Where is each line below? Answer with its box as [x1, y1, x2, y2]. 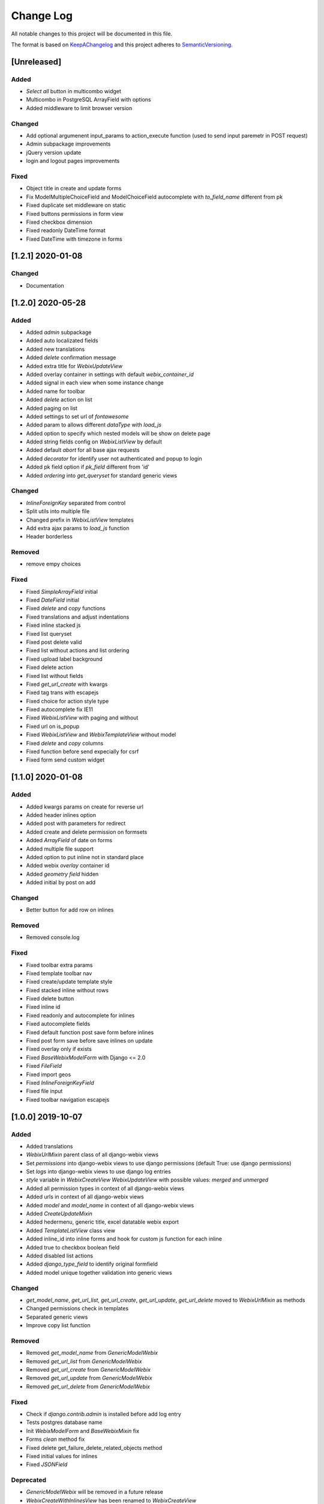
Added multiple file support [26, 845, 94, 852]
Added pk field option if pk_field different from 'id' [26, 463, 150, 470]
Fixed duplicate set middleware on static [26, 202, 126, 209]
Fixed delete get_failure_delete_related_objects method [26, 1444, 162, 1451]
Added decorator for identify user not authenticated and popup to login [26, 455, 202, 462]
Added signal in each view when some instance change [26, 379, 164, 386]
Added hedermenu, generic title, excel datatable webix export [26, 1218, 179, 1225]
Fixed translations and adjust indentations [26, 613, 130, 620]
